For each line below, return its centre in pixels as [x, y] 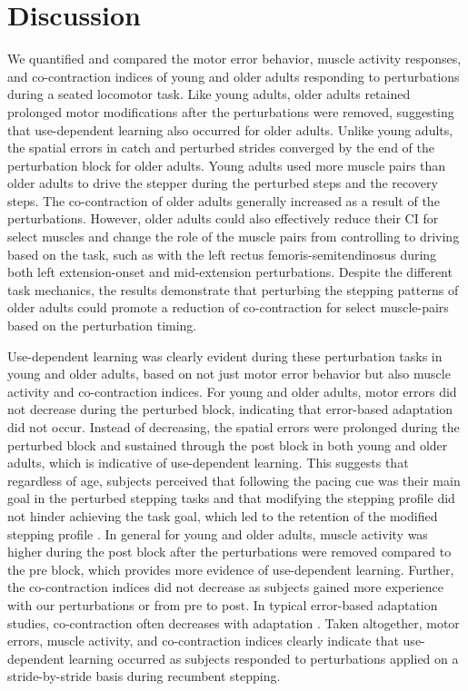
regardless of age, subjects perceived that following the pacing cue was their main [234, 480]
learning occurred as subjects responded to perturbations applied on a [264, 658]
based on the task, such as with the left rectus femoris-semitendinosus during [222, 254]
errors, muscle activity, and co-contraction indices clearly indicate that [203, 641]
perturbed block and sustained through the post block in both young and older [228, 444]
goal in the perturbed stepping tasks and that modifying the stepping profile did [231, 498]
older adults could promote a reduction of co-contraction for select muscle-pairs [228, 307]
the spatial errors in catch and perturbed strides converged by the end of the [221, 148]
